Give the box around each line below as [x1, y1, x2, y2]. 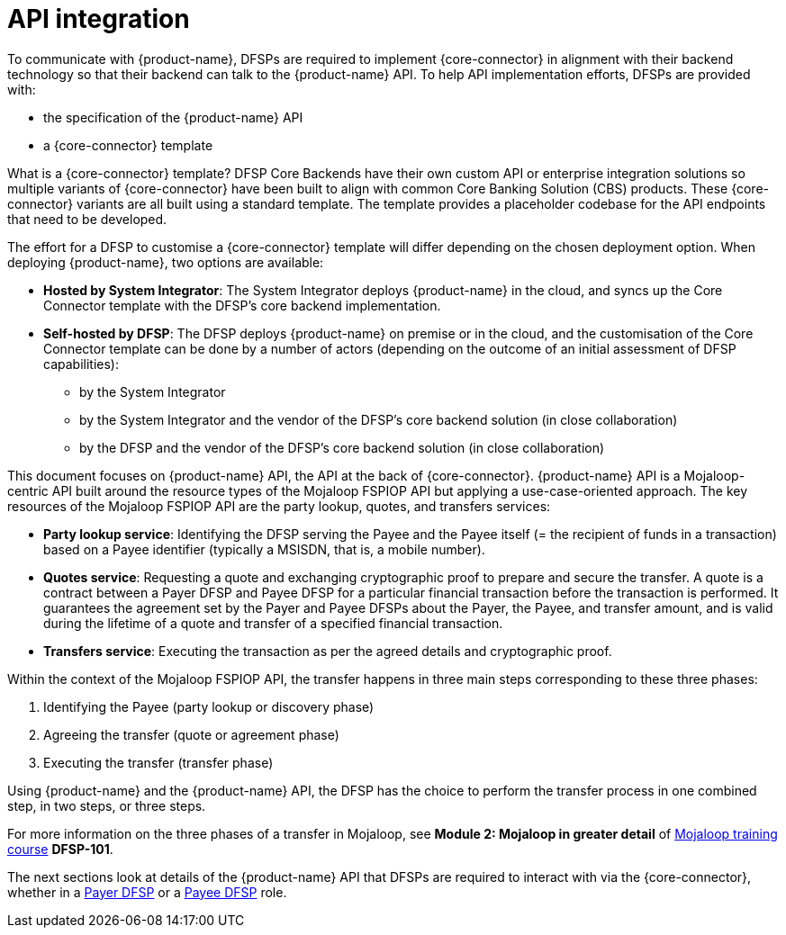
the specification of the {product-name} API [43, 109, 303, 125]
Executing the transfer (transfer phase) [43, 754, 274, 770]
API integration [7, 4, 190, 34]
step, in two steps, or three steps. [7, 797, 206, 814]
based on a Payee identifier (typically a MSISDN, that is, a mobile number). [43, 541, 485, 557]
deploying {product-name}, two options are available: [7, 254, 324, 270]
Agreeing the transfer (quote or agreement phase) [43, 726, 339, 742]
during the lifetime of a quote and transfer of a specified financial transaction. [43, 615, 503, 631]
